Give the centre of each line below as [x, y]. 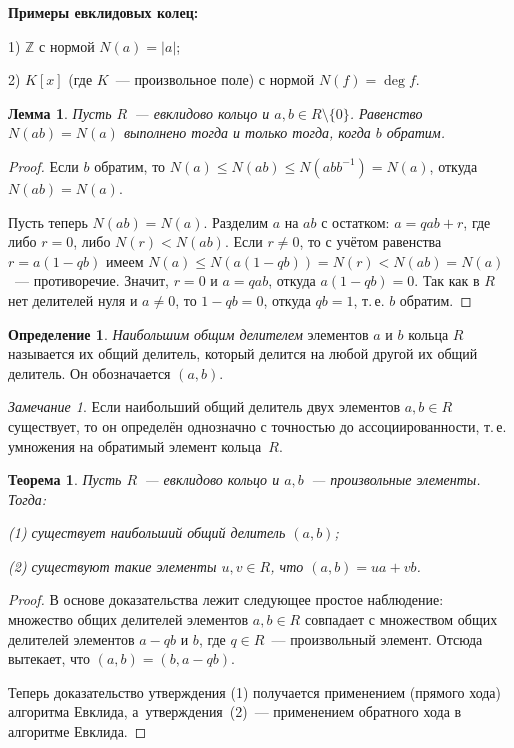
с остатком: [355, 221]
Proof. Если [43, 165]
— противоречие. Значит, [91, 280]
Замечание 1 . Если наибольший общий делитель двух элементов [204, 406]
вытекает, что [49, 658]
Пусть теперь [48, 221]
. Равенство [386, 112]
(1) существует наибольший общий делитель [147, 532]
